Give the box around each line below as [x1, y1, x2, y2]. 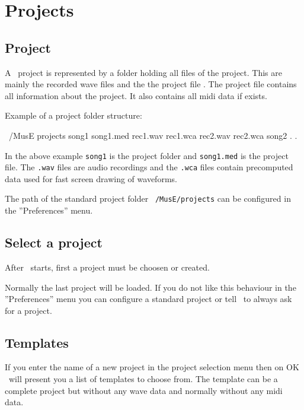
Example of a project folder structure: [5, 109, 142, 122]
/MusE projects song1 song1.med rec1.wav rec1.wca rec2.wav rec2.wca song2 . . [8, 129, 297, 141]
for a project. [5, 304, 52, 316]
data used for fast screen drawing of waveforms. [5, 172, 177, 185]
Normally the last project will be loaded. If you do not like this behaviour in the [5, 281, 296, 293]
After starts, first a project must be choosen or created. [5, 260, 210, 273]
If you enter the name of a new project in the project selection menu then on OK [5, 361, 299, 373]
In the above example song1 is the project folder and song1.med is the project [5, 149, 289, 161]
